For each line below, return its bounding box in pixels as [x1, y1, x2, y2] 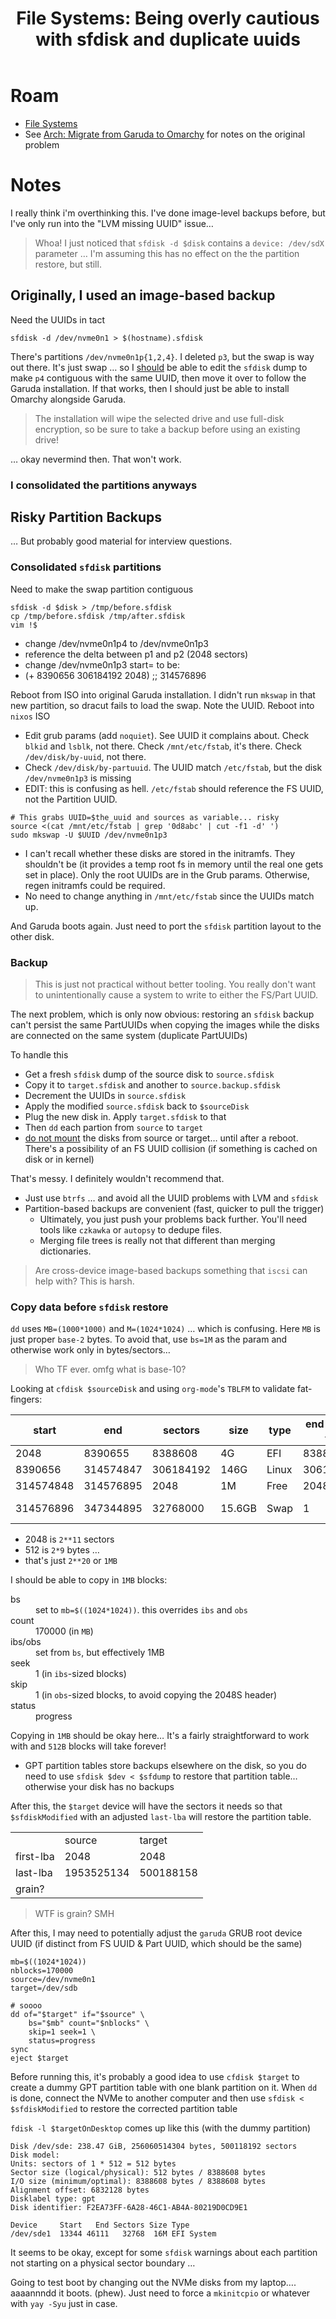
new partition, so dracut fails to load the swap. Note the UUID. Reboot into [10, 699, 315, 711]
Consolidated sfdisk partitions [10, 560, 162, 574]
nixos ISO [10, 710, 51, 722]
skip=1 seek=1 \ [28, 2027, 97, 2037]
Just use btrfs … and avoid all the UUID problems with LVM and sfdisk [24, 1192, 319, 1204]
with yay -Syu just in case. [10, 2298, 118, 2310]
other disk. [10, 930, 55, 942]
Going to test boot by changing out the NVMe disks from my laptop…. [10, 2277, 297, 2289]
